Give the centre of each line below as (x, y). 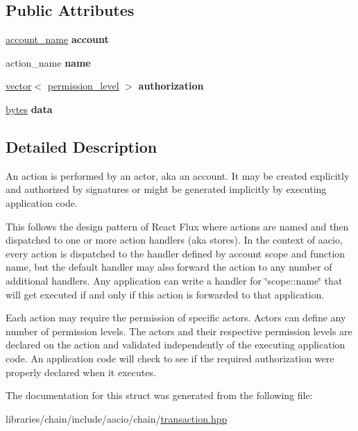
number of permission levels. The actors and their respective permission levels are (179, 331)
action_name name (48, 62)
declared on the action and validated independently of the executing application (176, 345)
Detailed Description (82, 146)
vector (19, 86)
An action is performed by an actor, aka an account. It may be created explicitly (178, 175)
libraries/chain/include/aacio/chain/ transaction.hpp (117, 418)
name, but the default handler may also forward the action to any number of (169, 267)
